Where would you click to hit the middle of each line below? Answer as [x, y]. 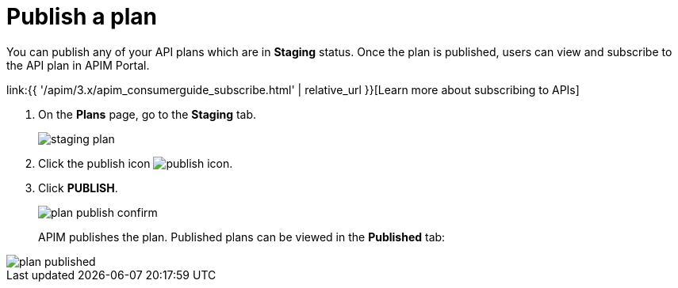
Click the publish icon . [136, 163]
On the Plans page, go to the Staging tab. [147, 114]
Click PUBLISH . [78, 188]
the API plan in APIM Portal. [78, 65]
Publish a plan [82, 17]
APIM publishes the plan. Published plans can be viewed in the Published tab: [242, 237]
